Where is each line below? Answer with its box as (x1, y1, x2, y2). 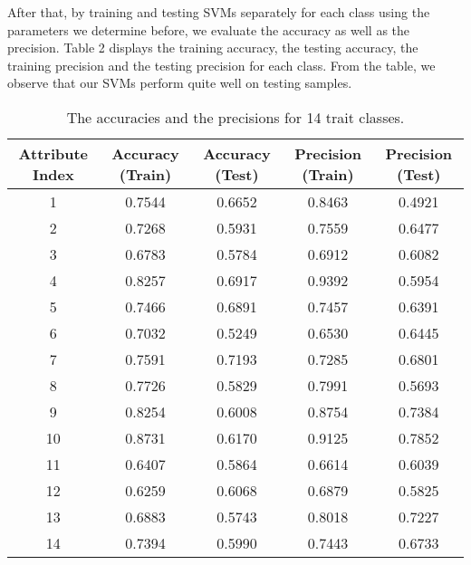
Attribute (18, 142, 89, 164)
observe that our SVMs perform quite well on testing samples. (7, 73, 352, 92)
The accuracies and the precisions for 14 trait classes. (66, 106, 405, 128)
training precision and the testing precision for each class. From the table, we (7, 55, 436, 74)
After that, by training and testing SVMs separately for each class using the (7, 3, 430, 21)
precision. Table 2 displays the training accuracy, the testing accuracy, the (7, 38, 418, 57)
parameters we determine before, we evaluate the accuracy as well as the (7, 20, 410, 39)
